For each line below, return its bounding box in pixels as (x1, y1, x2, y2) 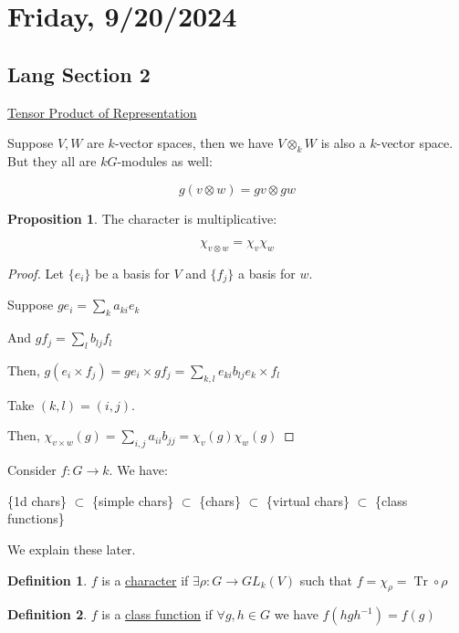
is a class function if (101, 605, 213, 624)
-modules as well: (117, 151, 213, 170)
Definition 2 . (7, 605, 88, 624)
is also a (320, 133, 366, 153)
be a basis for (95, 263, 170, 282)
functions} (7, 509, 65, 528)
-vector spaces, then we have (114, 133, 274, 153)
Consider (7, 460, 57, 480)
